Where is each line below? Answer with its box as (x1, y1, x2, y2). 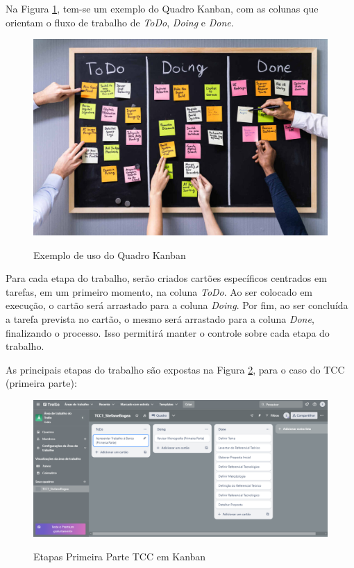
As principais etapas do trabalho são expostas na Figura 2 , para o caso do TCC (6, 362, 345, 376)
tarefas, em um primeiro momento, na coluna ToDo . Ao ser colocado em (6, 284, 313, 299)
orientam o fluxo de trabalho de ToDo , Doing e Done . (6, 15, 234, 29)
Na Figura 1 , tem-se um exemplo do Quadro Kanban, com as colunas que (6, 1, 319, 15)
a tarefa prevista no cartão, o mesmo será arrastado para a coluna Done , (6, 311, 314, 326)
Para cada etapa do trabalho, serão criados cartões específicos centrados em (6, 271, 327, 285)
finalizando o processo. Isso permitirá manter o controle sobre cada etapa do (6, 325, 330, 340)
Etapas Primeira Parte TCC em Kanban (33, 549, 206, 563)
